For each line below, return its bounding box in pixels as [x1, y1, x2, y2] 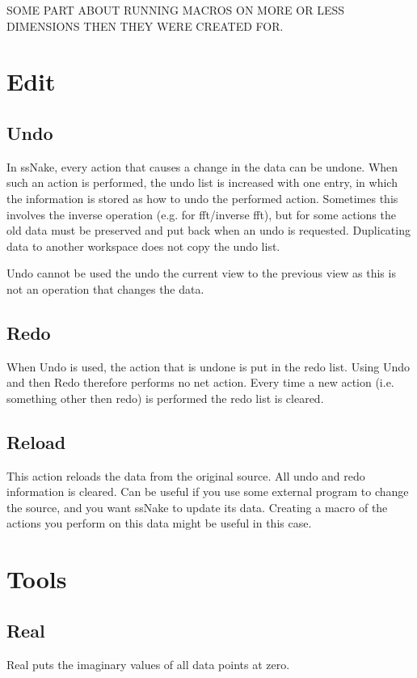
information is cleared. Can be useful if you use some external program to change [6, 483, 409, 500]
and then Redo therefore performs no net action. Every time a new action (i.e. [6, 374, 394, 391]
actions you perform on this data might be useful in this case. [6, 515, 312, 532]
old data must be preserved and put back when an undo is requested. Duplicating [6, 222, 411, 239]
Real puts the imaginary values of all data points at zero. [6, 655, 290, 672]
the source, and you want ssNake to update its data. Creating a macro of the [6, 498, 388, 515]
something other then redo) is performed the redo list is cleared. [6, 389, 324, 406]
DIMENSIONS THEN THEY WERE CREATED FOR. [6, 17, 284, 34]
